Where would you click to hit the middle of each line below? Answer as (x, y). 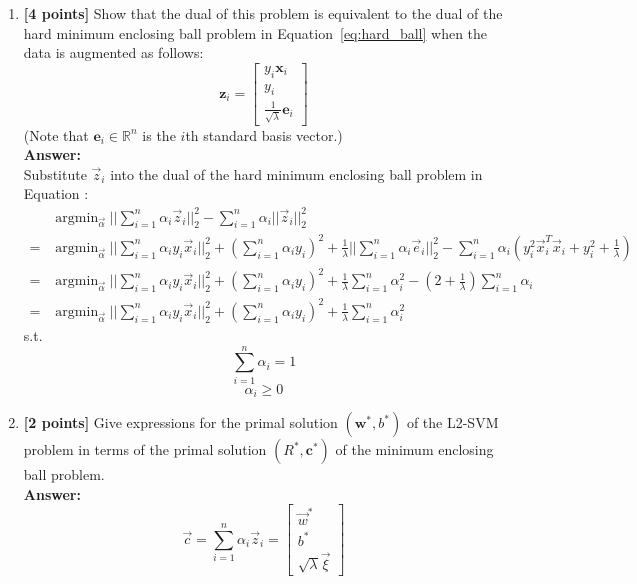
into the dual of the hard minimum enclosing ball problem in (296, 173)
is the (159, 134)
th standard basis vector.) (264, 134)
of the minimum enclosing (414, 449)
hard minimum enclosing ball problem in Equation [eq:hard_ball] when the (255, 32)
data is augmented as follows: (113, 52)
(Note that (56, 134)
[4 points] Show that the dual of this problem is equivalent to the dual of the (263, 13)
